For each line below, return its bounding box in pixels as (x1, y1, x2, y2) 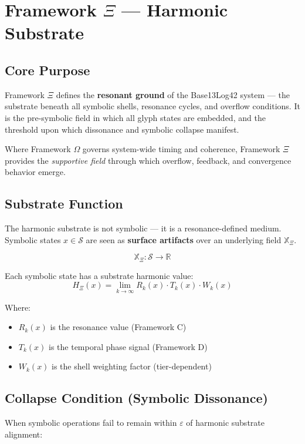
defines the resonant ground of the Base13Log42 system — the (56, 88, 290, 100)
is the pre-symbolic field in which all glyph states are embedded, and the (5, 111, 266, 123)
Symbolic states (5, 233, 61, 245)
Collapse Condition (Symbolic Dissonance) (5, 389, 268, 407)
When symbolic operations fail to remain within (5, 416, 177, 429)
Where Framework (5, 143, 71, 155)
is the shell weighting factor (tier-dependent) (52, 360, 212, 372)
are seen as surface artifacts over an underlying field (86, 233, 282, 245)
